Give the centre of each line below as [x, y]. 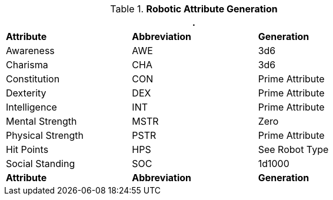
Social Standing [41, 164]
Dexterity [26, 93]
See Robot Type [293, 149]
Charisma [27, 65]
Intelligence [31, 107]
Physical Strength [45, 135]
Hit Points [27, 149]
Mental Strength [41, 121]
